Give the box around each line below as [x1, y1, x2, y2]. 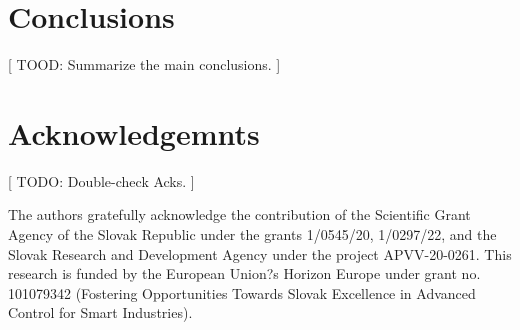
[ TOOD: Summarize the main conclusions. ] [8, 54, 281, 75]
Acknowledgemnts [8, 112, 260, 153]
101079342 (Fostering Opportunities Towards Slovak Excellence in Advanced [8, 282, 476, 303]
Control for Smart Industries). [8, 302, 193, 323]
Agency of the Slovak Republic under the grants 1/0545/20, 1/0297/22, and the [8, 224, 497, 245]
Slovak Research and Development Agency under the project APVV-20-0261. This [8, 243, 512, 264]
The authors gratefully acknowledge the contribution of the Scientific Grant [8, 204, 471, 225]
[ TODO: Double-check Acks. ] [8, 170, 195, 191]
